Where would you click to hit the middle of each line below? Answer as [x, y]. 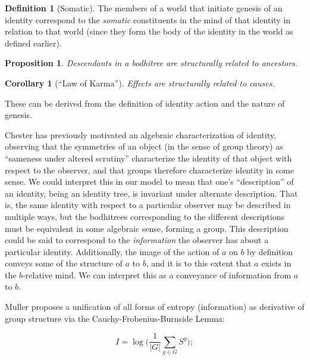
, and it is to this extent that [199, 263]
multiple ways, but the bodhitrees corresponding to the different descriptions [145, 216]
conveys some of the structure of [64, 263]
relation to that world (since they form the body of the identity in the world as [149, 31]
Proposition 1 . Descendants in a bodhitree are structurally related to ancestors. [151, 63]
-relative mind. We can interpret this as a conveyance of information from [157, 274]
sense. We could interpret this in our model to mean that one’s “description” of [149, 181]
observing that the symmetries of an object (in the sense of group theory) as [144, 146]
